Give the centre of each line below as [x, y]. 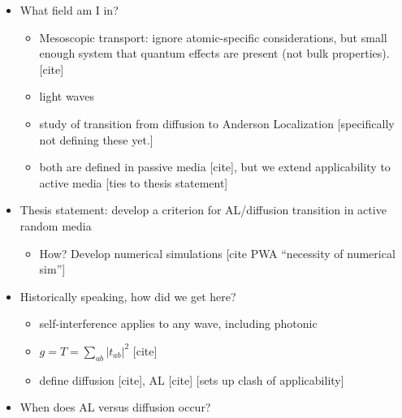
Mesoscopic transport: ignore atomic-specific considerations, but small [213, 37]
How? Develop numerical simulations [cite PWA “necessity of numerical [217, 253]
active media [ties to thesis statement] [134, 182]
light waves [67, 96]
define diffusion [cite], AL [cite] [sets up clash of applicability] [192, 379]
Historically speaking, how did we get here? [128, 296]
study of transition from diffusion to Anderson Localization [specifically [217, 123]
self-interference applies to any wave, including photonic [178, 323]
